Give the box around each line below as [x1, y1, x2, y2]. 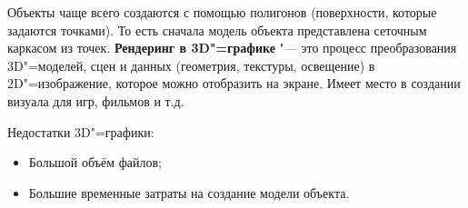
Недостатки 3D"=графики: [7, 122, 154, 141]
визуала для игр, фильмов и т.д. [7, 91, 184, 110]
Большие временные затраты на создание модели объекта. [28, 183, 350, 202]
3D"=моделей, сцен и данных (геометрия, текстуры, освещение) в [7, 55, 375, 74]
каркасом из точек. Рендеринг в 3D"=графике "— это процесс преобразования [7, 38, 457, 57]
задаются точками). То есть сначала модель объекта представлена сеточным [7, 20, 427, 39]
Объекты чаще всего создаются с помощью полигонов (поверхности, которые [7, 3, 437, 21]
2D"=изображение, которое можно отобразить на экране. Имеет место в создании [7, 74, 461, 93]
